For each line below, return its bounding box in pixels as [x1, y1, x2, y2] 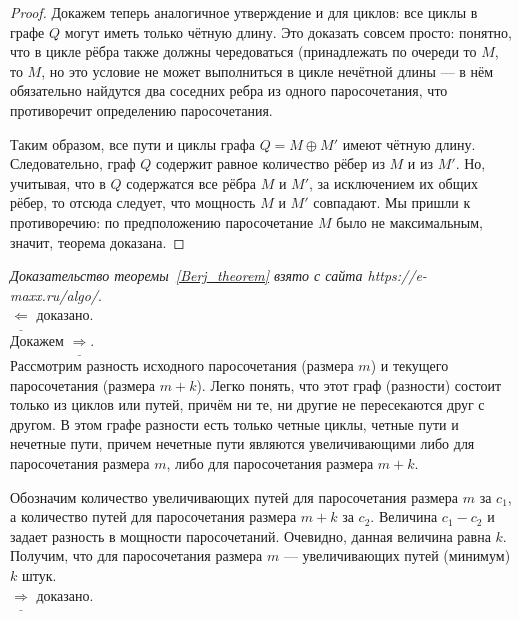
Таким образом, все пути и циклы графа [10, 133, 255, 154]
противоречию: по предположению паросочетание [10, 211, 314, 232]
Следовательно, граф [10, 153, 136, 174]
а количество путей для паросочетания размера [10, 506, 297, 527]
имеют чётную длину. [342, 133, 476, 154]
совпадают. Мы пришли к [313, 192, 471, 213]
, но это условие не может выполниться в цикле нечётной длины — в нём [41, 60, 494, 81]
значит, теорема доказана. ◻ [10, 231, 185, 252]
